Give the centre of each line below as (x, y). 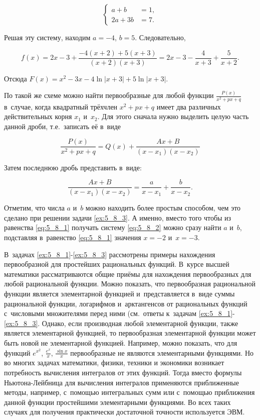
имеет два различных (189, 106)
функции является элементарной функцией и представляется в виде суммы (119, 293)
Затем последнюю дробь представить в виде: (73, 167)
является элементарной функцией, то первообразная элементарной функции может (130, 333)
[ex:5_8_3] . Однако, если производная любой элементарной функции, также (121, 323)
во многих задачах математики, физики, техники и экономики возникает (114, 362)
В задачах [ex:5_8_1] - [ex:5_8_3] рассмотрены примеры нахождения (110, 254)
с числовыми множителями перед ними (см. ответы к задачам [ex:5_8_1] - (119, 313)
